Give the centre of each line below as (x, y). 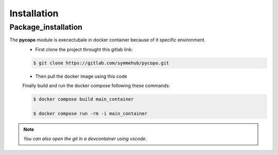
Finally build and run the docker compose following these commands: (96, 86)
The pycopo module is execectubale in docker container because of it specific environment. (108, 40)
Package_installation (46, 27)
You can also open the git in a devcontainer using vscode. (85, 139)
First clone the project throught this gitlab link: (84, 49)
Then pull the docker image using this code (81, 76)
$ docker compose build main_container (83, 99)
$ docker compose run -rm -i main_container (90, 113)
